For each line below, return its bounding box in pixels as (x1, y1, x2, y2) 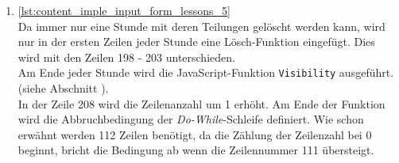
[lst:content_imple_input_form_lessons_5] (17, 2, 230, 18)
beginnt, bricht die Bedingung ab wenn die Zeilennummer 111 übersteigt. (17, 142, 374, 158)
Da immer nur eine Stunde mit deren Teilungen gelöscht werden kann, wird (17, 17, 385, 34)
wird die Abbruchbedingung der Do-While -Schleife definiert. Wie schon (17, 111, 364, 127)
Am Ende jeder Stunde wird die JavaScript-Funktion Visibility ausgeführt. (17, 64, 394, 81)
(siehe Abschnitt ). (17, 80, 109, 97)
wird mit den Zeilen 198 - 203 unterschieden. (17, 48, 235, 65)
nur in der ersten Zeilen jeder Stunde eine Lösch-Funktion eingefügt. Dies (17, 33, 375, 50)
